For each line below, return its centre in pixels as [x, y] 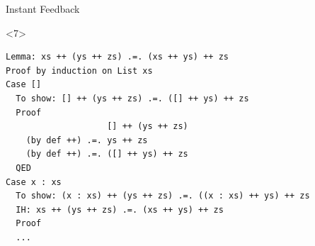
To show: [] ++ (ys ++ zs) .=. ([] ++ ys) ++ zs [132, 98]
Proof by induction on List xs [79, 71]
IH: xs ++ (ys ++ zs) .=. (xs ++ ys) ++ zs [120, 209]
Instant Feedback [43, 9]
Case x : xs [34, 182]
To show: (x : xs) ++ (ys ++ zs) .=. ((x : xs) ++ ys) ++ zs [163, 196]
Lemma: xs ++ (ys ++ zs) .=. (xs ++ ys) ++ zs [117, 57]
